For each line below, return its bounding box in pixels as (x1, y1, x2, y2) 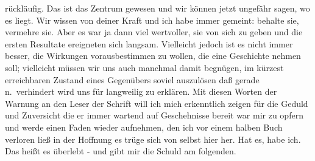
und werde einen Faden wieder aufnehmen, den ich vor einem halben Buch (5, 120, 283, 133)
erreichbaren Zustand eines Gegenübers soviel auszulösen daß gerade (5, 73, 260, 86)
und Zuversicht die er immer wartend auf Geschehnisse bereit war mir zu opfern (5, 109, 303, 122)
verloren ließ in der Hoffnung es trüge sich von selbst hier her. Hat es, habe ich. (5, 132, 301, 145)
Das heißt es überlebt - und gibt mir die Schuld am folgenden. (5, 145, 236, 157)
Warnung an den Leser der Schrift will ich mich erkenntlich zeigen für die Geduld (5, 97, 308, 109)
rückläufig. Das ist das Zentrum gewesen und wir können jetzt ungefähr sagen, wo (5, 2, 310, 14)
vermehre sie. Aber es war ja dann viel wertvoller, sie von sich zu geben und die (5, 26, 303, 38)
